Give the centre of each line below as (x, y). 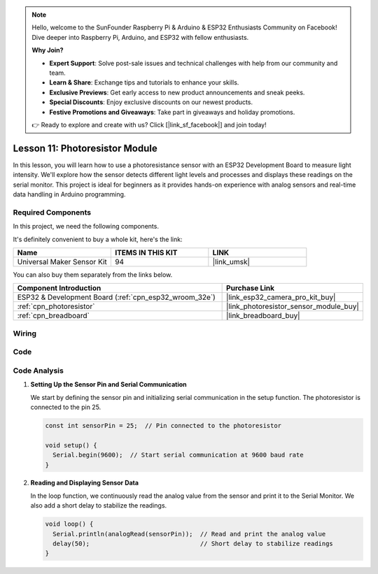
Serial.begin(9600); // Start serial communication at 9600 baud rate (178, 455)
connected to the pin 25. (66, 407)
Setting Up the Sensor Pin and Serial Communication (108, 385)
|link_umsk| (231, 261)
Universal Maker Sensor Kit (62, 261)
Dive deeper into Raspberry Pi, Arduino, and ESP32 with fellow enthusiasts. (140, 37)
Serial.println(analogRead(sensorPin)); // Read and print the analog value (189, 534)
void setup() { (71, 445)
